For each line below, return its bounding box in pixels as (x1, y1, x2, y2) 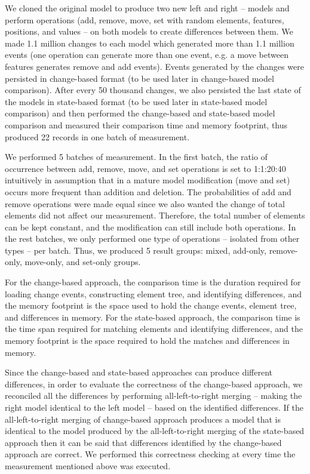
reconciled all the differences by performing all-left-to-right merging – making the (5, 389, 302, 402)
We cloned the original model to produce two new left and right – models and (5, 2, 290, 14)
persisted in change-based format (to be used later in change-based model (5, 72, 274, 84)
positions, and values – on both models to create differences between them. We (5, 25, 293, 38)
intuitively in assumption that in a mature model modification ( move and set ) (5, 174, 290, 186)
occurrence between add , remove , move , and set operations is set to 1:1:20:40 (5, 162, 286, 174)
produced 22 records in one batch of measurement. (5, 130, 190, 143)
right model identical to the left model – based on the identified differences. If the (5, 401, 303, 413)
